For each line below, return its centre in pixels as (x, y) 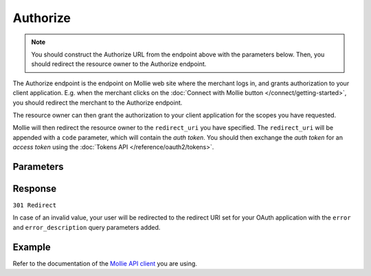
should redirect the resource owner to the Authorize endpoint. (119, 64)
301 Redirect (35, 205)
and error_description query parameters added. (87, 227)
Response (35, 188)
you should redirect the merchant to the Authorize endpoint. (98, 103)
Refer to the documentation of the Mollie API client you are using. (105, 263)
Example (32, 247)
